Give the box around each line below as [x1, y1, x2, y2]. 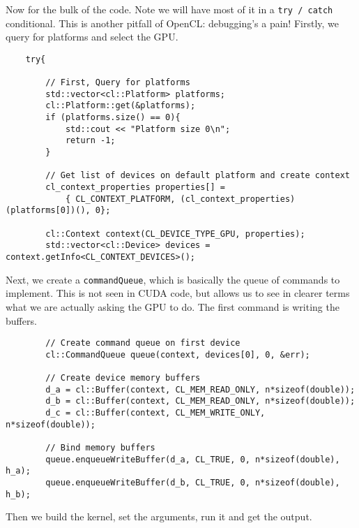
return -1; [65, 135, 116, 146]
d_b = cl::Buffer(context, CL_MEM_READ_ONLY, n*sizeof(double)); [45, 396, 356, 406]
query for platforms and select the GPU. [6, 29, 178, 44]
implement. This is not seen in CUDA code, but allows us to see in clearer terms [6, 286, 350, 300]
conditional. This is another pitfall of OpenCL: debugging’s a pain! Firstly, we [6, 15, 339, 30]
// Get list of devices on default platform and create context [45, 170, 350, 181]
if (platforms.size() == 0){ [45, 112, 181, 123]
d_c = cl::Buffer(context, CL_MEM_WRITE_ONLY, [45, 408, 266, 418]
